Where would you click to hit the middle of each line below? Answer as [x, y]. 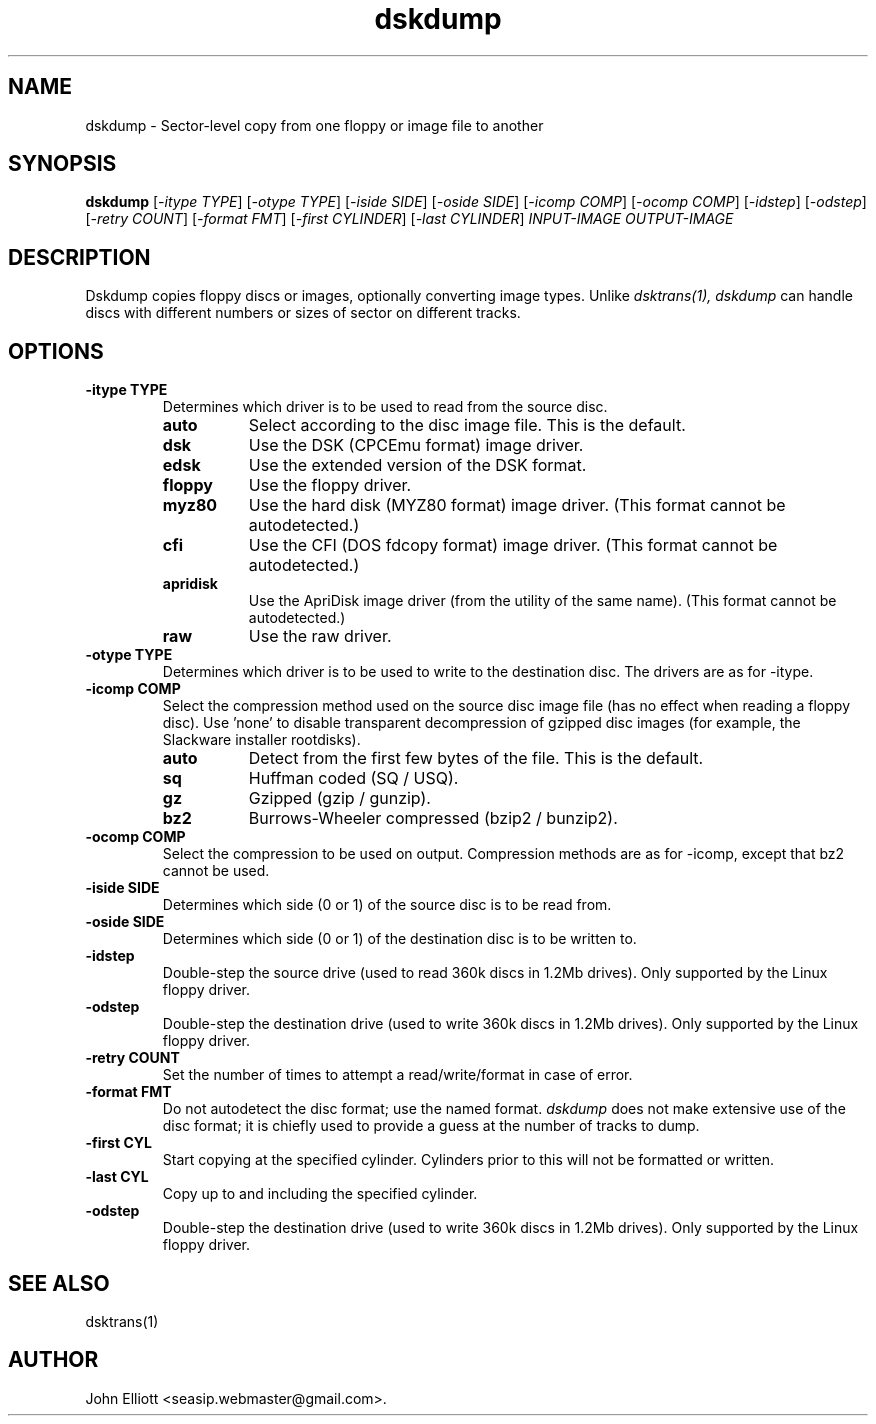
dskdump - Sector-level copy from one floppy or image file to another [314, 125]
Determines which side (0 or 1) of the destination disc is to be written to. [399, 939]
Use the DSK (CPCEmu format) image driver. [416, 445]
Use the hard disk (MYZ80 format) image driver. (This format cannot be [517, 505]
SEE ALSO [59, 1283]
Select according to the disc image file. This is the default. [467, 425]
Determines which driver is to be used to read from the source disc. [385, 407]
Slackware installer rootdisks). [261, 740]
